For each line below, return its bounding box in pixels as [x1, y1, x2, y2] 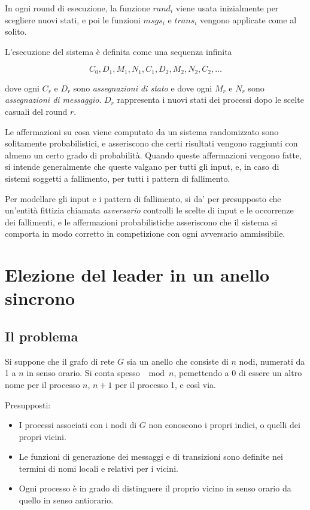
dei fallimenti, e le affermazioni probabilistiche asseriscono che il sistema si [5, 215, 278, 228]
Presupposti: [5, 398, 51, 411]
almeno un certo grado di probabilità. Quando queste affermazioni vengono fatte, [5, 148, 302, 161]
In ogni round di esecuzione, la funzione [5, 2, 150, 14]
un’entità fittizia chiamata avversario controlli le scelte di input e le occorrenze [5, 204, 294, 216]
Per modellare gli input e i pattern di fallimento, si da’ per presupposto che [5, 192, 281, 204]
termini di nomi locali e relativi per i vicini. [19, 462, 178, 474]
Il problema [5, 326, 78, 345]
